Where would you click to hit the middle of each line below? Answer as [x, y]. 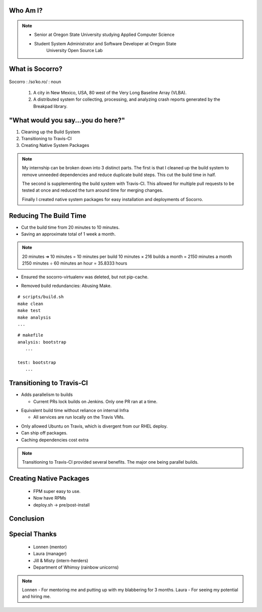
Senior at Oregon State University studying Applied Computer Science [104, 35]
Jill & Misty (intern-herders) [61, 560]
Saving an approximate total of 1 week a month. [68, 234]
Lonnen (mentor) [50, 547]
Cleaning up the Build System [50, 132]
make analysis [34, 317]
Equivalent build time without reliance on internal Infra [75, 411]
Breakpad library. [50, 106]
